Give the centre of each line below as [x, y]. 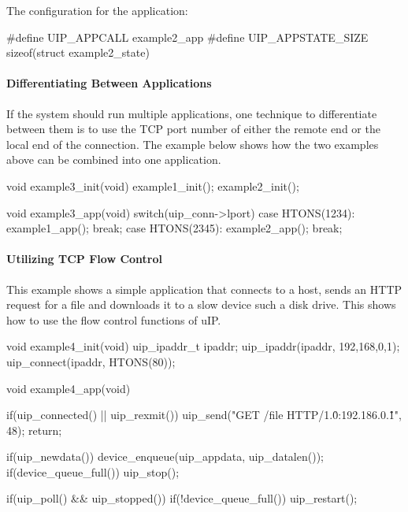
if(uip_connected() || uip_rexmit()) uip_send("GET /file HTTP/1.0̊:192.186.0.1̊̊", [204, 415]
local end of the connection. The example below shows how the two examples [193, 144]
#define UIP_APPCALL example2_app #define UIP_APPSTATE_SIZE [187, 37]
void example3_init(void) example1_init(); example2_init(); [153, 186]
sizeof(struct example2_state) [78, 52]
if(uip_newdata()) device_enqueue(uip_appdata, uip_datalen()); [165, 456]
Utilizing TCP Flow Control [85, 259]
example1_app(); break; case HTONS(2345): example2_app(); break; [174, 228]
